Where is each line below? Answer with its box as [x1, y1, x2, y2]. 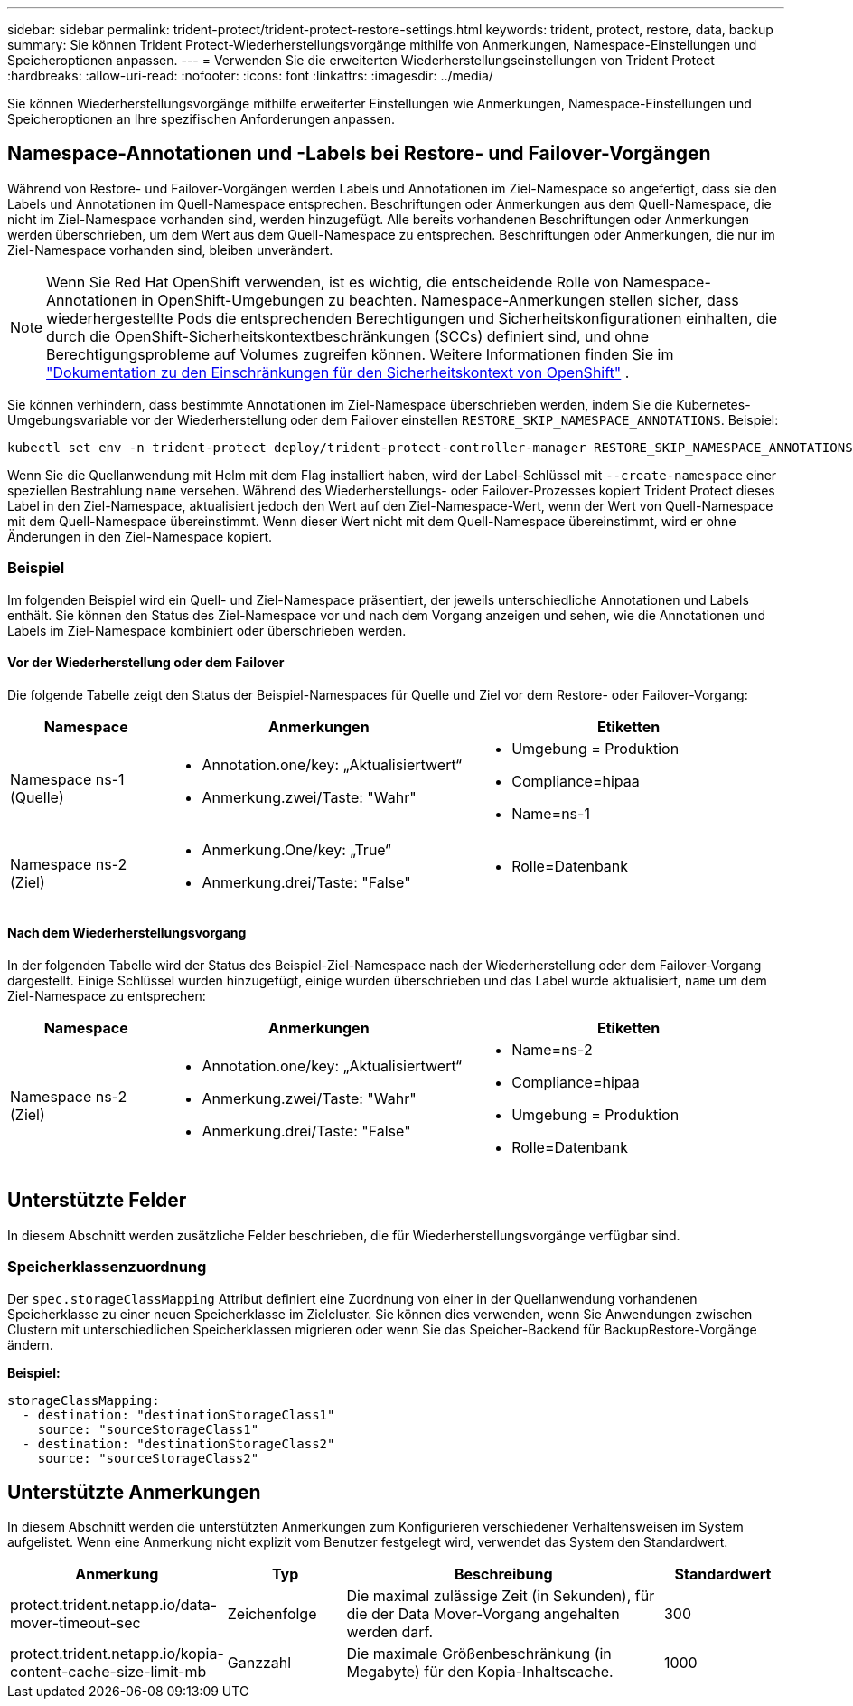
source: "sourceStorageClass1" [37, 1421, 259, 1437]
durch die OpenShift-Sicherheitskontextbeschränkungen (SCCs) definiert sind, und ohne [46, 326, 650, 345]
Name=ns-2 [511, 1041, 593, 1060]
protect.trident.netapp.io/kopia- [10, 1645, 224, 1664]
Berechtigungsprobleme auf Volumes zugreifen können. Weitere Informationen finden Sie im [46, 344, 674, 363]
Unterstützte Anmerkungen [7, 1481, 261, 1504]
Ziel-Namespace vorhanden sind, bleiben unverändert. [7, 241, 333, 258]
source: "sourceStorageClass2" [37, 1450, 259, 1466]
